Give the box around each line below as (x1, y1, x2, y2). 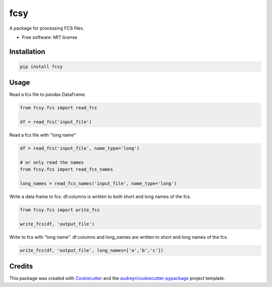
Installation (9, 47, 45, 56)
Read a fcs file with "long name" (9, 132, 77, 138)
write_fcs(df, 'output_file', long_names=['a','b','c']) (20, 247, 164, 253)
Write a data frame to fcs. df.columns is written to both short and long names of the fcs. (9, 194, 191, 200)
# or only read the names (20, 159, 84, 165)
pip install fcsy (20, 63, 63, 69)
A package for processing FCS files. (9, 25, 84, 31)
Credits (9, 262, 33, 271)
